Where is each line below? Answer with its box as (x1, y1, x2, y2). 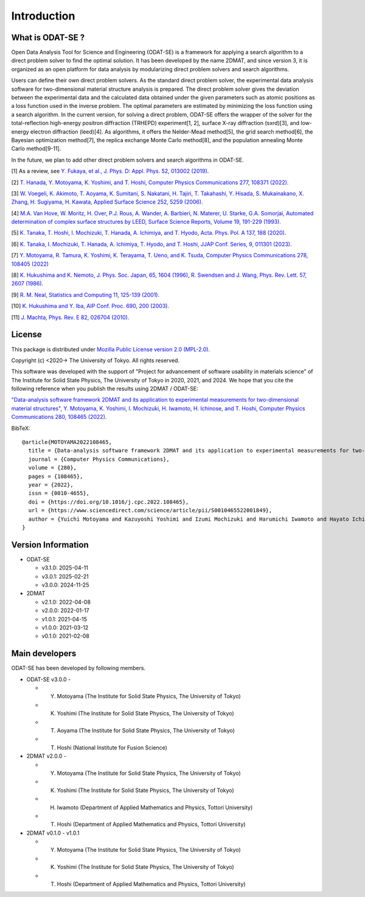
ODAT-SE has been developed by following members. (11, 665, 146, 672)
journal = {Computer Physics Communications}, (28, 456, 170, 463)
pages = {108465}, (28, 473, 83, 480)
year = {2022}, (28, 481, 74, 488)
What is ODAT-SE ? (11, 32, 85, 43)
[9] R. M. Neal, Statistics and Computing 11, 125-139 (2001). (11, 291, 160, 298)
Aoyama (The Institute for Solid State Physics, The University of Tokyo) (57, 727, 235, 734)
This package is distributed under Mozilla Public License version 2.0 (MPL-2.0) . (11, 345, 210, 353)
